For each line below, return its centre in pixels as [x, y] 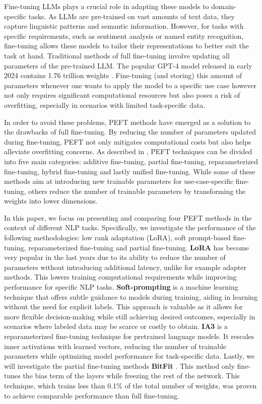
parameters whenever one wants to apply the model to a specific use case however [130, 85]
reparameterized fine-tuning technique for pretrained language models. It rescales [129, 336]
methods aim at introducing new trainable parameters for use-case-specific [119, 181]
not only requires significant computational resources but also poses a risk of [122, 95]
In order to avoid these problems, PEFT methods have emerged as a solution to [127, 122]
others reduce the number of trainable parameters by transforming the [137, 191]
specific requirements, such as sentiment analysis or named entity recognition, [124, 36]
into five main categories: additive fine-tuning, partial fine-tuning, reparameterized [131, 161]
